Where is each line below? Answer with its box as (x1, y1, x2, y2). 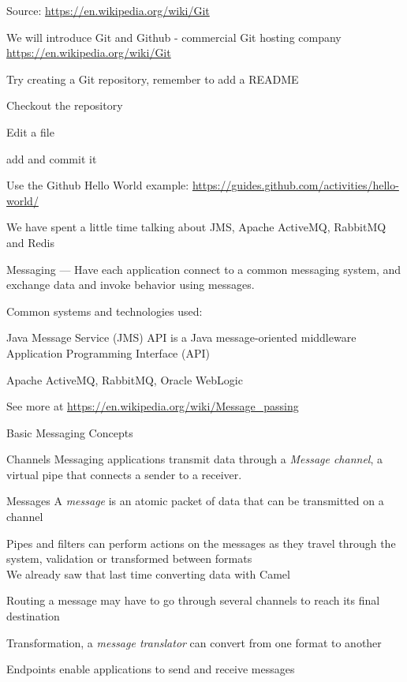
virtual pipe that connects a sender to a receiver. (6, 466, 242, 482)
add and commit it (6, 150, 97, 167)
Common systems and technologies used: (6, 302, 203, 319)
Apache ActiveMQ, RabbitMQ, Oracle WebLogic (6, 371, 243, 388)
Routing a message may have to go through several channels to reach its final (6, 592, 380, 609)
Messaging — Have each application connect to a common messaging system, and (6, 260, 401, 277)
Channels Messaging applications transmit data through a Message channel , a (6, 451, 383, 467)
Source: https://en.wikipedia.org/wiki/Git (6, 2, 210, 18)
